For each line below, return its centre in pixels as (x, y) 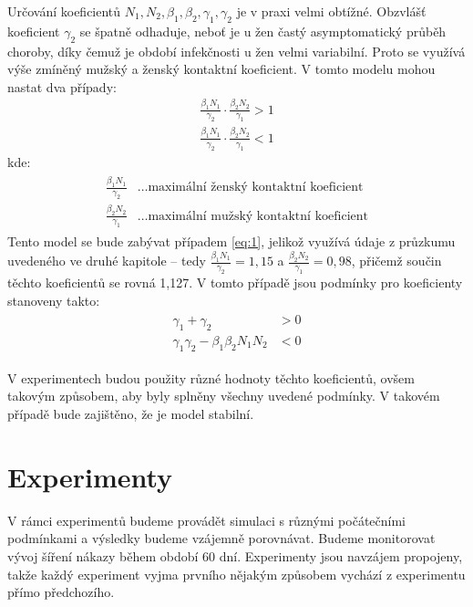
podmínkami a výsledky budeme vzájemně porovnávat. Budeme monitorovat (221, 538)
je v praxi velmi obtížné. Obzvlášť (331, 11)
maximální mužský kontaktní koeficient (258, 216)
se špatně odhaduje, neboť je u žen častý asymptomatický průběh (263, 31)
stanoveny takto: (54, 300)
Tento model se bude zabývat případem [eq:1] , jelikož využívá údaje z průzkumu (231, 241)
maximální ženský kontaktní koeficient (256, 188)
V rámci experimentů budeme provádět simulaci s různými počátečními (207, 520)
